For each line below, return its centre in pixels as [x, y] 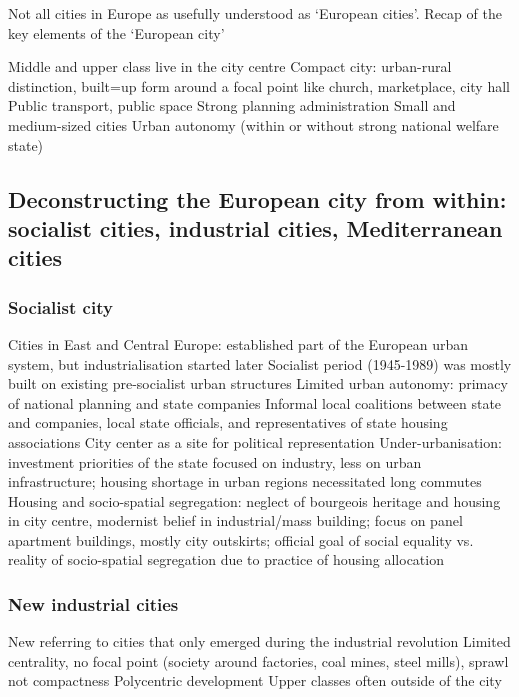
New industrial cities [93, 603]
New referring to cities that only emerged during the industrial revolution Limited [259, 641]
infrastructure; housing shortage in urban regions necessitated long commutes [245, 481]
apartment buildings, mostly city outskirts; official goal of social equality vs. [241, 539]
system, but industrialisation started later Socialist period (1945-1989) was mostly [260, 363]
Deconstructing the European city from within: [257, 198]
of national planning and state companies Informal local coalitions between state [255, 402]
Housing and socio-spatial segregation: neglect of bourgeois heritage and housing [254, 500]
